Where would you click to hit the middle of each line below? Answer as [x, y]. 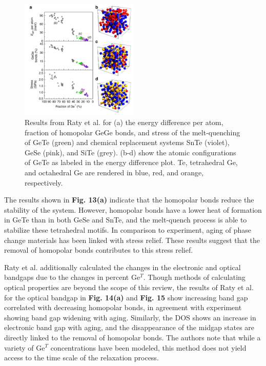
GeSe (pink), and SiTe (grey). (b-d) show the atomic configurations [130, 152]
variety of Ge [25, 347]
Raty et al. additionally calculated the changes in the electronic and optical [122, 267]
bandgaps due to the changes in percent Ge [72, 277]
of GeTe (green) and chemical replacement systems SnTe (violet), [127, 142]
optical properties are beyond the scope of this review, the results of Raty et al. [129, 287]
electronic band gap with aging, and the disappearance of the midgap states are [129, 327]
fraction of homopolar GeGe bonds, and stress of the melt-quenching [132, 132]
